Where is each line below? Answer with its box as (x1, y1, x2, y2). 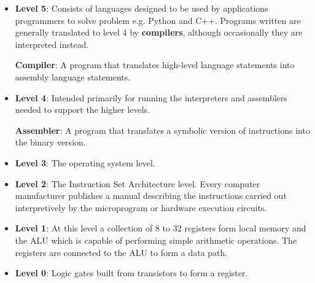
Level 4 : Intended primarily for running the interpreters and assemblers (15, 91, 287, 104)
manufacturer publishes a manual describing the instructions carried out (15, 189, 287, 202)
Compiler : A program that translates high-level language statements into (15, 58, 295, 71)
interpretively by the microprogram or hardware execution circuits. (15, 201, 267, 214)
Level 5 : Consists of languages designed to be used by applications (15, 2, 268, 14)
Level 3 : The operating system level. (15, 156, 155, 169)
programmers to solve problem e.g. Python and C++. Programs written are (15, 14, 301, 26)
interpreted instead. (15, 37, 89, 50)
